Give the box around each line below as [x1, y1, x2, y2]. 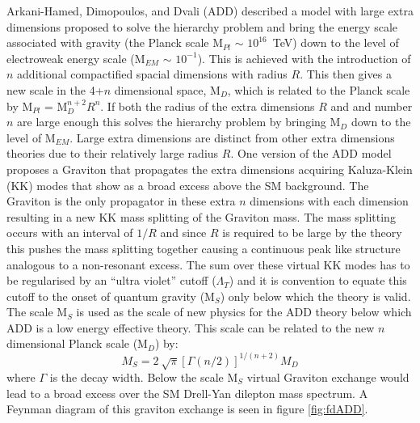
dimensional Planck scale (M [6, 335, 148, 352]
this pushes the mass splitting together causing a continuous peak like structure [6, 239, 401, 256]
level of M [6, 129, 56, 146]
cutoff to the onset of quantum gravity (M [6, 287, 215, 304]
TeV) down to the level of [272, 34, 399, 51]
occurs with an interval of [6, 224, 133, 241]
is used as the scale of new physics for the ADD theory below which [76, 303, 412, 320]
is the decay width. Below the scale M [49, 368, 238, 385]
